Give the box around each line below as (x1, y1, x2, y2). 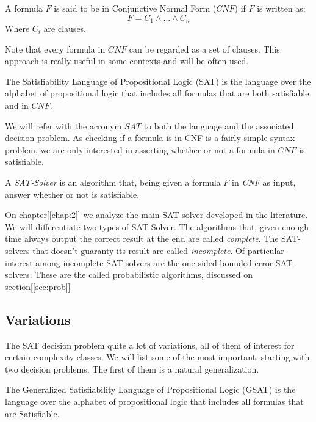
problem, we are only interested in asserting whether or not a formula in (5, 143, 275, 156)
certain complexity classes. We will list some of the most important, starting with (5, 351, 310, 363)
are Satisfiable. (5, 407, 60, 420)
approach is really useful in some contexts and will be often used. (5, 54, 249, 67)
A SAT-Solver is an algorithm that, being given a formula (5, 175, 221, 188)
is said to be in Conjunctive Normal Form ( (54, 2, 217, 14)
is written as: (257, 2, 306, 14)
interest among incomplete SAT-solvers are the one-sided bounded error (5, 256, 273, 269)
